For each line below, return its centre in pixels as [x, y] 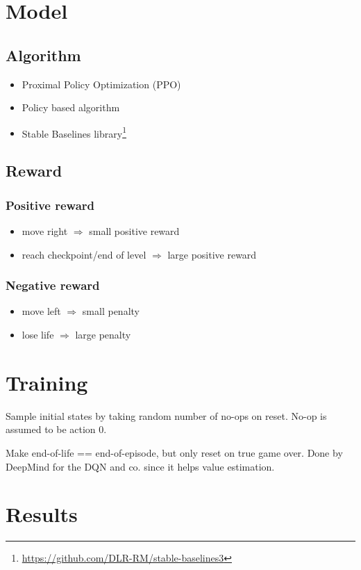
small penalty [111, 311]
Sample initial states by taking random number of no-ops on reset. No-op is [166, 415]
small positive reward [134, 231]
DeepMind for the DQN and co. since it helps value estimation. [140, 466]
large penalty [103, 335]
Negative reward [53, 285]
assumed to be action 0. [56, 429]
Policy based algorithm [71, 107]
